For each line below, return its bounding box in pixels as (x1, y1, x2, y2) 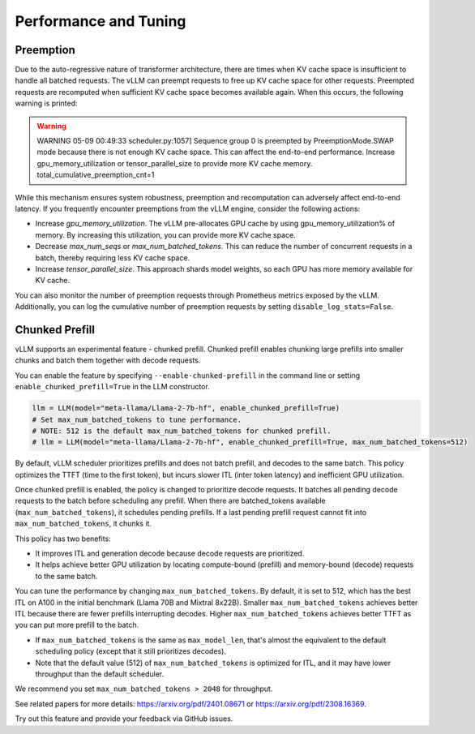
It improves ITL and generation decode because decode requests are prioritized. (35, 548, 305, 559)
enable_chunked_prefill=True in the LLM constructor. (15, 382, 210, 392)
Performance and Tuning (15, 12, 186, 30)
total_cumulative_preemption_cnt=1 (36, 170, 155, 180)
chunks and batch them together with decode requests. (15, 355, 201, 365)
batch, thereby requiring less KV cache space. (35, 252, 190, 263)
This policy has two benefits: (15, 534, 111, 543)
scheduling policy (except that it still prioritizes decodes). (35, 646, 227, 656)
